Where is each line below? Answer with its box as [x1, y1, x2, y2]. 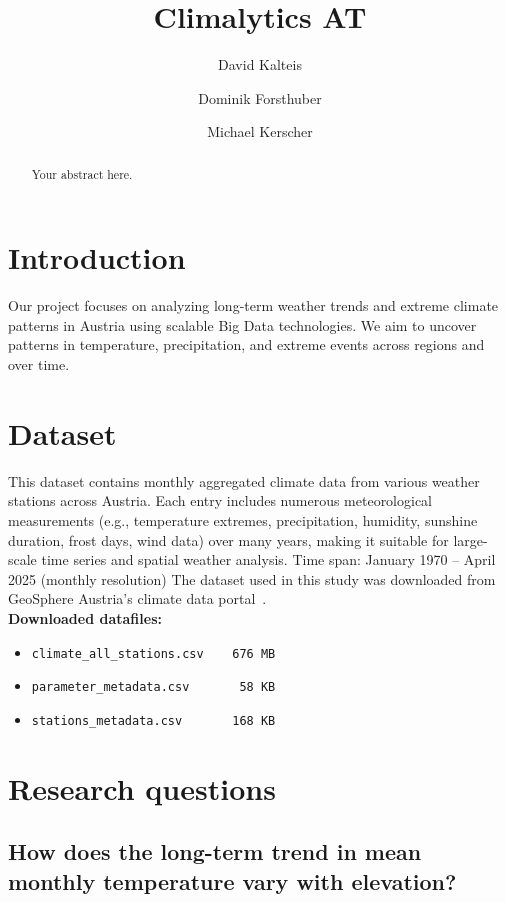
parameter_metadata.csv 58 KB [31, 680, 276, 695]
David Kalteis [218, 54, 302, 75]
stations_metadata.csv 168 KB [31, 713, 276, 728]
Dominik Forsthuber [198, 87, 322, 108]
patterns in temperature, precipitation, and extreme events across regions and [8, 334, 485, 355]
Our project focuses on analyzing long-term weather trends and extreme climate [8, 295, 499, 316]
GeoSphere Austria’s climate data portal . [8, 588, 267, 609]
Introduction [8, 237, 186, 278]
